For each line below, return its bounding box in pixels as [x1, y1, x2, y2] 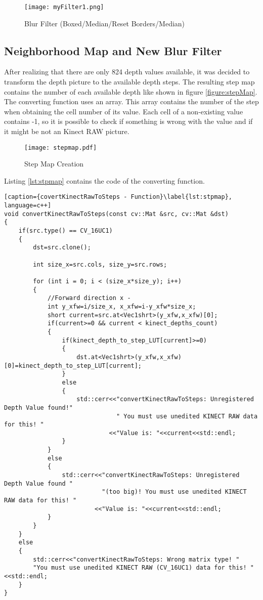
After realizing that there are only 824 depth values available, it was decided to [4, 66, 250, 77]
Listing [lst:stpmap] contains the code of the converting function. [4, 175, 205, 186]
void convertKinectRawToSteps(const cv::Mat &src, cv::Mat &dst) [4, 210, 229, 218]
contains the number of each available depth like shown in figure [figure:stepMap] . [4, 86, 257, 97]
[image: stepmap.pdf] [24, 144, 97, 151]
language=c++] [4, 202, 52, 209]
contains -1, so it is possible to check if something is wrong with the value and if [4, 116, 253, 126]
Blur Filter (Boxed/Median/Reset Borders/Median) [24, 18, 185, 28]
